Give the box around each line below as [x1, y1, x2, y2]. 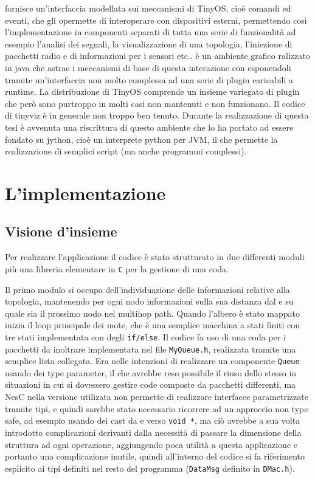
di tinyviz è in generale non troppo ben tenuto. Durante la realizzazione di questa [5, 109, 309, 122]
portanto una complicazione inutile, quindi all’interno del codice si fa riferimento [5, 450, 305, 463]
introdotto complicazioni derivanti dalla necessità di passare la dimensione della [5, 426, 302, 438]
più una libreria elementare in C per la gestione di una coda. [5, 262, 229, 275]
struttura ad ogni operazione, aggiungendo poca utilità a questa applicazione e [5, 438, 297, 450]
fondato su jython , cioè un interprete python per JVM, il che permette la [5, 133, 278, 145]
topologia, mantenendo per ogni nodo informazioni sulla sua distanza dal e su [5, 295, 294, 308]
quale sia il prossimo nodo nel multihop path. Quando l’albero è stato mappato [5, 306, 300, 319]
